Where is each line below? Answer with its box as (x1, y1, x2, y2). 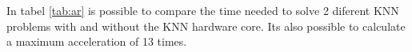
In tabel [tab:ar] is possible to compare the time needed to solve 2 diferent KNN (6, 2, 399, 18)
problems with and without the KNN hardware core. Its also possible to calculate (6, 17, 406, 34)
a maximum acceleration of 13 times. (6, 33, 187, 50)
